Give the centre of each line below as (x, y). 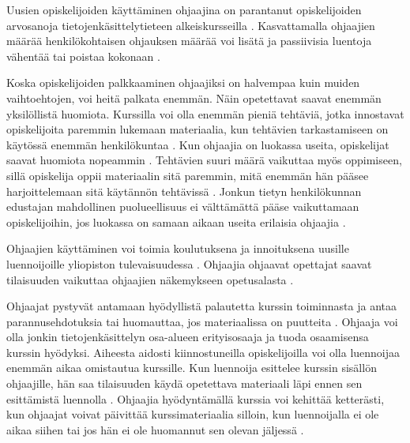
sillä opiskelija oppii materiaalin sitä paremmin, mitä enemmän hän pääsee (188, 175)
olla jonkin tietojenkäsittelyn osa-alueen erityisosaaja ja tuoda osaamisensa (188, 337)
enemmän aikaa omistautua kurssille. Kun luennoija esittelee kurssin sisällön (192, 368)
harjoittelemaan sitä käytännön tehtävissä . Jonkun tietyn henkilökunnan (184, 191)
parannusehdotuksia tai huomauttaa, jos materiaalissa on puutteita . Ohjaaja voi (202, 321)
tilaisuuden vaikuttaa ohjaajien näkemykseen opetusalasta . (150, 279)
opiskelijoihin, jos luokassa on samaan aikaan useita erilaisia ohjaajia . (176, 221)
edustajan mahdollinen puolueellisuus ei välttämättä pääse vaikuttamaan (183, 206)
